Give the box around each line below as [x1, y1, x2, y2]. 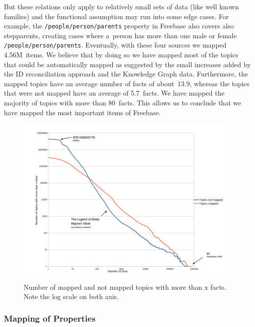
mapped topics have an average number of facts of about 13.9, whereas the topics [4, 78, 250, 88]
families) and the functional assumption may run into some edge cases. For [4, 11, 229, 21]
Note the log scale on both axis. [24, 291, 119, 302]
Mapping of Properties [4, 312, 96, 324]
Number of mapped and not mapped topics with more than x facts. [24, 281, 227, 292]
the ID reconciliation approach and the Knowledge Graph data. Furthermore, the [4, 69, 248, 79]
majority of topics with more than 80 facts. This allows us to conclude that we [4, 98, 241, 108]
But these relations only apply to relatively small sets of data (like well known [4, 1, 239, 11]
